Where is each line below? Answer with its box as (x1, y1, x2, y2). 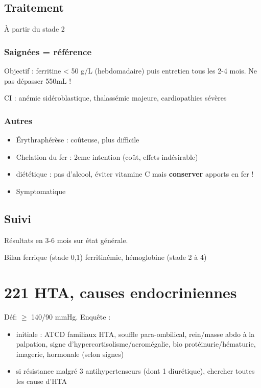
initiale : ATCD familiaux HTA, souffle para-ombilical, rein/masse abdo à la (16, 328, 255, 339)
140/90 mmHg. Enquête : (31, 311, 111, 322)
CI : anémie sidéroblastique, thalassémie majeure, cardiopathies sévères (4, 92, 227, 103)
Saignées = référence (4, 45, 92, 58)
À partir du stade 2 (4, 23, 65, 34)
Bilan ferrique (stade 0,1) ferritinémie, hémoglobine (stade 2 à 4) (4, 252, 207, 262)
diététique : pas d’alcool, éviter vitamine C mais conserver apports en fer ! (16, 168, 254, 179)
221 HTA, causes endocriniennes (4, 281, 237, 302)
